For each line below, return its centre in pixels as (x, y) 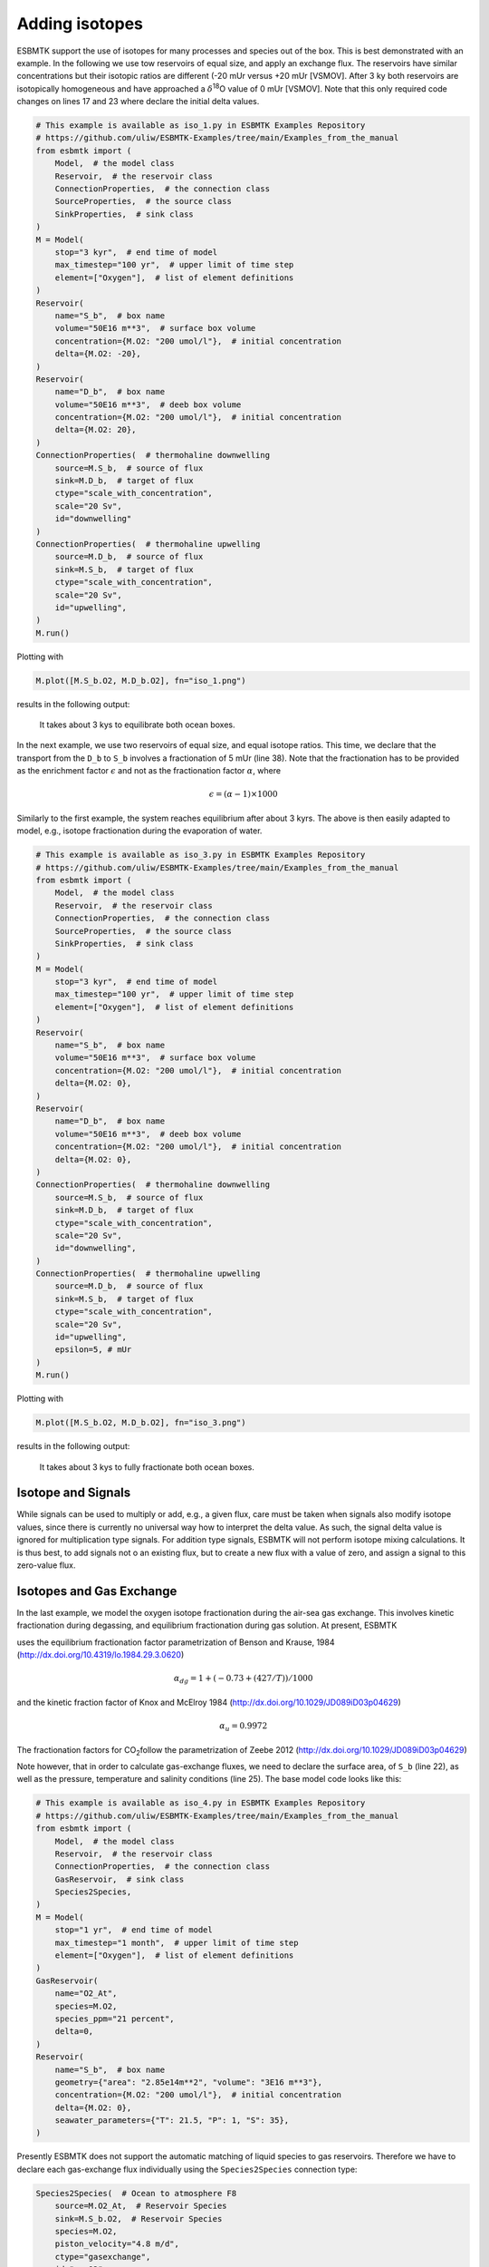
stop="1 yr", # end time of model (134, 1930)
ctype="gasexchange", (103, 2257)
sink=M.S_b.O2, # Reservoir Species (139, 2218)
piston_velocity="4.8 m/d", (117, 2244)
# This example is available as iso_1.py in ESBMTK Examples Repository (201, 126)
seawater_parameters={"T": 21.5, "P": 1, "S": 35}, (172, 2121)
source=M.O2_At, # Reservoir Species (141, 2206)
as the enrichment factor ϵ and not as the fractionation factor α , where (149, 771)
